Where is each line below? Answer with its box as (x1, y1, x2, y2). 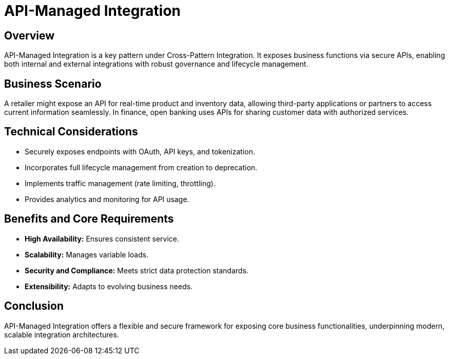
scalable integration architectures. (4, 330, 119, 339)
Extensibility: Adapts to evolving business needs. (25, 282, 193, 291)
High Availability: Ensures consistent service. (25, 234, 180, 243)
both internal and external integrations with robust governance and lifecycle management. (4, 59, 308, 69)
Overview (4, 29, 55, 42)
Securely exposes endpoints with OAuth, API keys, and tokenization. (25, 147, 255, 156)
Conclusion (4, 300, 64, 313)
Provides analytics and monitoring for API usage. (25, 194, 189, 204)
